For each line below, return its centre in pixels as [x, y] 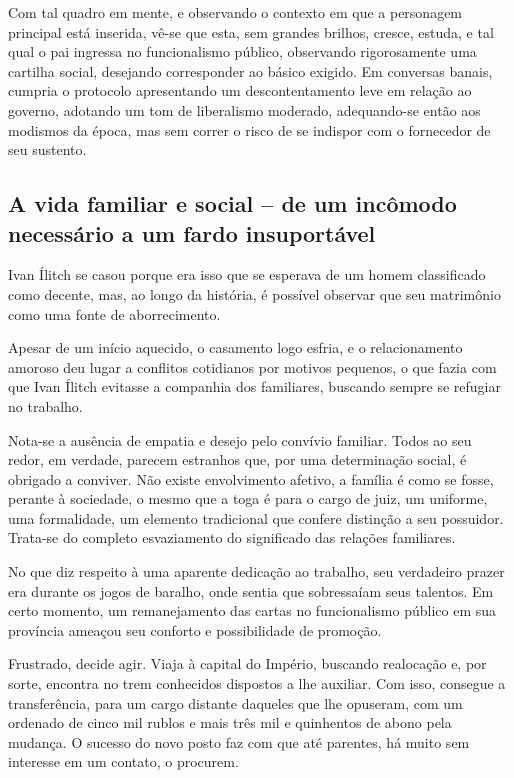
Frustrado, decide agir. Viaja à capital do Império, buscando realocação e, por [247, 663]
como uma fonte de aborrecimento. [114, 313]
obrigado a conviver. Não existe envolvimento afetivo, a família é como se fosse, [251, 478]
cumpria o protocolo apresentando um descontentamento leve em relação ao [240, 90]
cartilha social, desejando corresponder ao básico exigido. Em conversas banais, [250, 70]
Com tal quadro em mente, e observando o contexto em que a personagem [235, 12]
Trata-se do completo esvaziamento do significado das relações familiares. [232, 537]
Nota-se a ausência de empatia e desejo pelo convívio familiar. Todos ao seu [240, 439]
